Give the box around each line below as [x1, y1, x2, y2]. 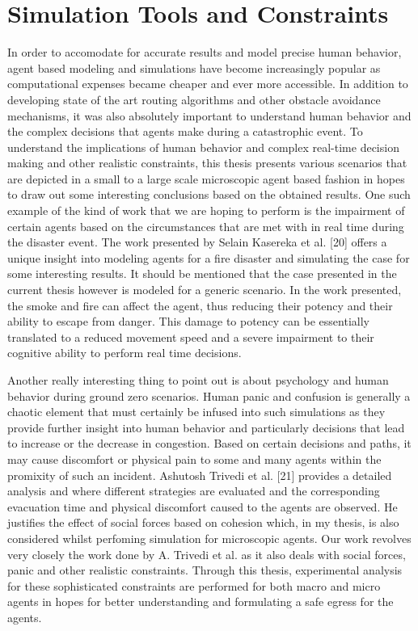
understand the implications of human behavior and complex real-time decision [7, 138, 399, 155]
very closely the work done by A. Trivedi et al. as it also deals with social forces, [7, 545, 406, 562]
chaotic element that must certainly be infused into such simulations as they [7, 403, 386, 420]
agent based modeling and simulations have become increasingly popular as [7, 59, 381, 76]
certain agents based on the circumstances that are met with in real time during [7, 217, 404, 234]
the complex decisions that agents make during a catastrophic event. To [7, 123, 363, 140]
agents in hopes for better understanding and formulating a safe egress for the [7, 593, 394, 610]
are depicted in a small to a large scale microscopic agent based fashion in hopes [7, 170, 405, 187]
